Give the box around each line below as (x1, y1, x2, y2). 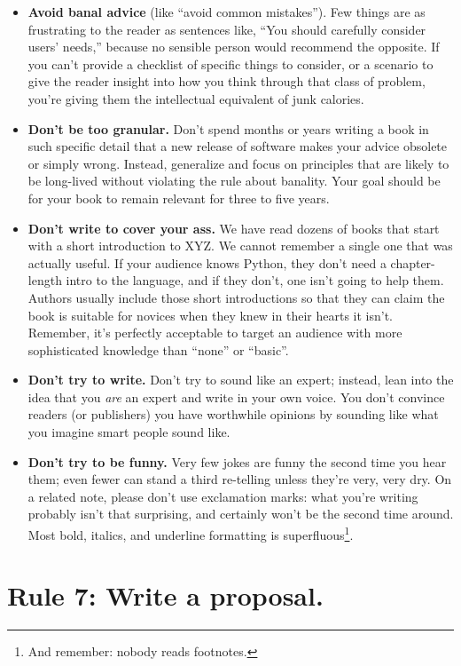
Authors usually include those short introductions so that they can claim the (27, 288, 445, 306)
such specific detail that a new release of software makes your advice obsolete (27, 137, 448, 155)
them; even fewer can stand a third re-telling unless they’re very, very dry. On (27, 470, 452, 488)
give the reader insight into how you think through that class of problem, (27, 72, 426, 91)
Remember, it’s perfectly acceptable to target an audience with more (27, 323, 402, 342)
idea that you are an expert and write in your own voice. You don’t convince (27, 387, 445, 406)
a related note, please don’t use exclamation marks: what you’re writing (27, 487, 418, 505)
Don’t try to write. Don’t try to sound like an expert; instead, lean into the (27, 370, 454, 389)
